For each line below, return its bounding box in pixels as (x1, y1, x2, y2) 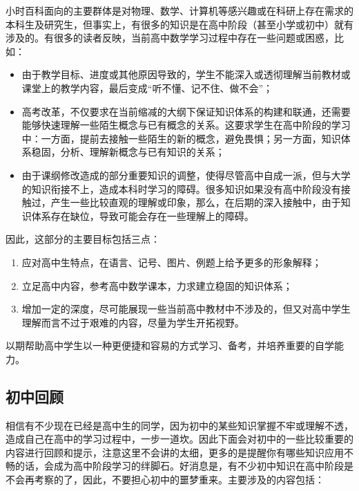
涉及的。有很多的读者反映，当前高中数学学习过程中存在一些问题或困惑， (6, 30, 334, 45)
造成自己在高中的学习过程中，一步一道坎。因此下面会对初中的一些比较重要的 (6, 432, 353, 446)
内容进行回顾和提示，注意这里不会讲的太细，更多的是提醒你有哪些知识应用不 (6, 445, 353, 459)
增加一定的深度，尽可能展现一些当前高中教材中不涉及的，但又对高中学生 (21, 302, 351, 316)
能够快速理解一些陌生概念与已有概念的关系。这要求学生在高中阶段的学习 (21, 118, 351, 132)
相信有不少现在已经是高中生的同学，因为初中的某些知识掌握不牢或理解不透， (6, 418, 353, 432)
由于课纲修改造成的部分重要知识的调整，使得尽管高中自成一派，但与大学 (21, 167, 351, 182)
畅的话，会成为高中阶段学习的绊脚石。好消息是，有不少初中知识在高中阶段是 (6, 458, 353, 473)
